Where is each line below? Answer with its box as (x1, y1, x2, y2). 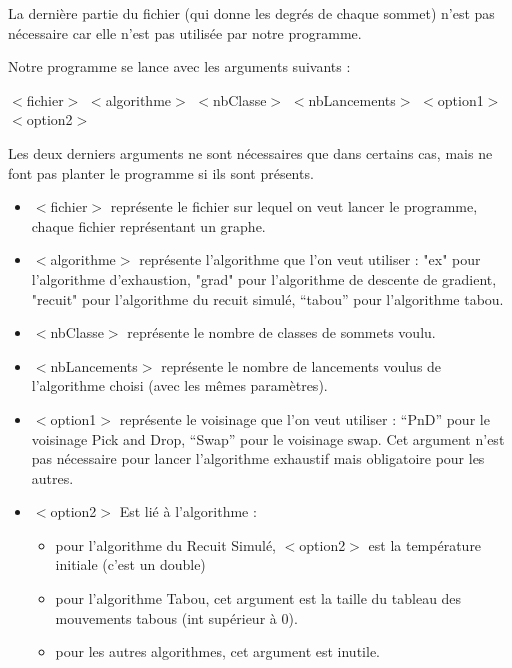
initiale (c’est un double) (55, 554, 206, 575)
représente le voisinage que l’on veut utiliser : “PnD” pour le (119, 408, 490, 429)
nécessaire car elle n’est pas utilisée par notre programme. (8, 22, 362, 43)
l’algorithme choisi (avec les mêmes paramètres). (31, 375, 328, 396)
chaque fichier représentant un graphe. (31, 215, 266, 236)
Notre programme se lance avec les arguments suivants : (8, 56, 351, 77)
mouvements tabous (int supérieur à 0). (55, 607, 298, 628)
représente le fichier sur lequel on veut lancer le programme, (110, 196, 478, 217)
